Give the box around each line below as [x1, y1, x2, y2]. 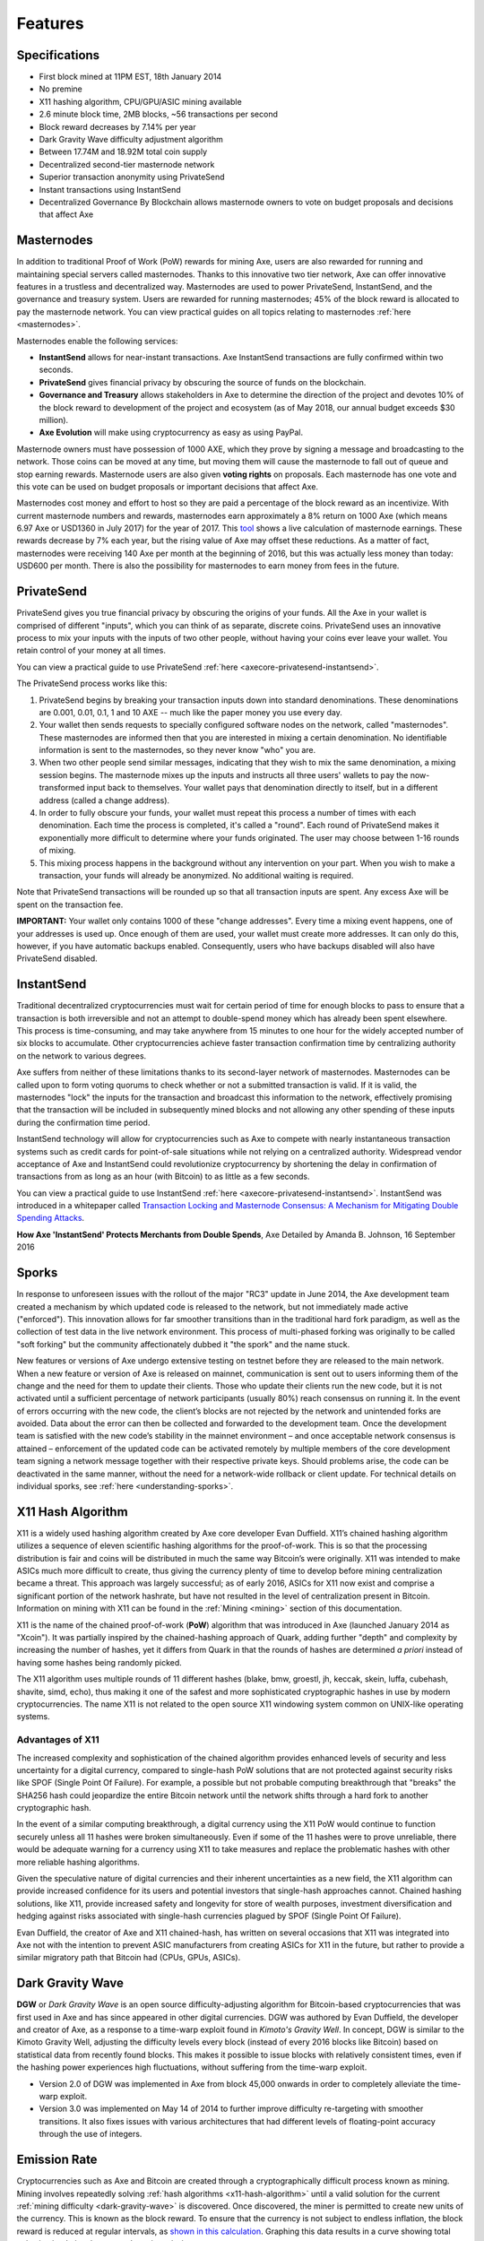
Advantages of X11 [16, 1734, 99, 1746]
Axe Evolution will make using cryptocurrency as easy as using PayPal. [39, 427, 304, 438]
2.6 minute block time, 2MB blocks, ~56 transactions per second [39, 108, 278, 120]
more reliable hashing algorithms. [16, 1856, 141, 1867]
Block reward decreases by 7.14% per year [39, 121, 196, 132]
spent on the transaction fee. [16, 899, 124, 910]
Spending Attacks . [16, 1213, 85, 1224]
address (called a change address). [39, 794, 170, 806]
